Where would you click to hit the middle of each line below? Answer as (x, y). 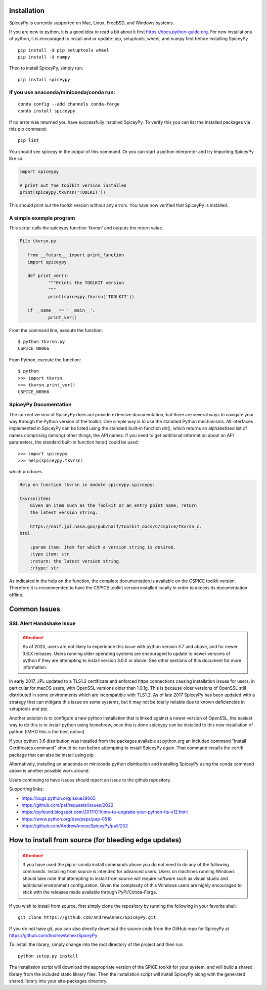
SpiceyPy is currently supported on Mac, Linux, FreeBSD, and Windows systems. (92, 23)
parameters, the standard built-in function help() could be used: (74, 442)
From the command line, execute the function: (56, 330)
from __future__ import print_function (76, 255)
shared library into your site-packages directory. (58, 981)
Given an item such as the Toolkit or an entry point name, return (113, 506)
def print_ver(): (48, 276)
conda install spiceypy (47, 111)
